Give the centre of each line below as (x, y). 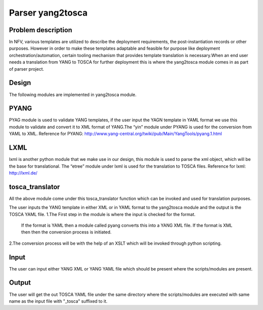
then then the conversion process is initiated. (66, 232)
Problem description (41, 30)
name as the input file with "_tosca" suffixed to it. (58, 301)
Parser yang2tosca (48, 13)
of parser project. (27, 69)
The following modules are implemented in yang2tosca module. (73, 95)
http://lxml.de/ (23, 173)
